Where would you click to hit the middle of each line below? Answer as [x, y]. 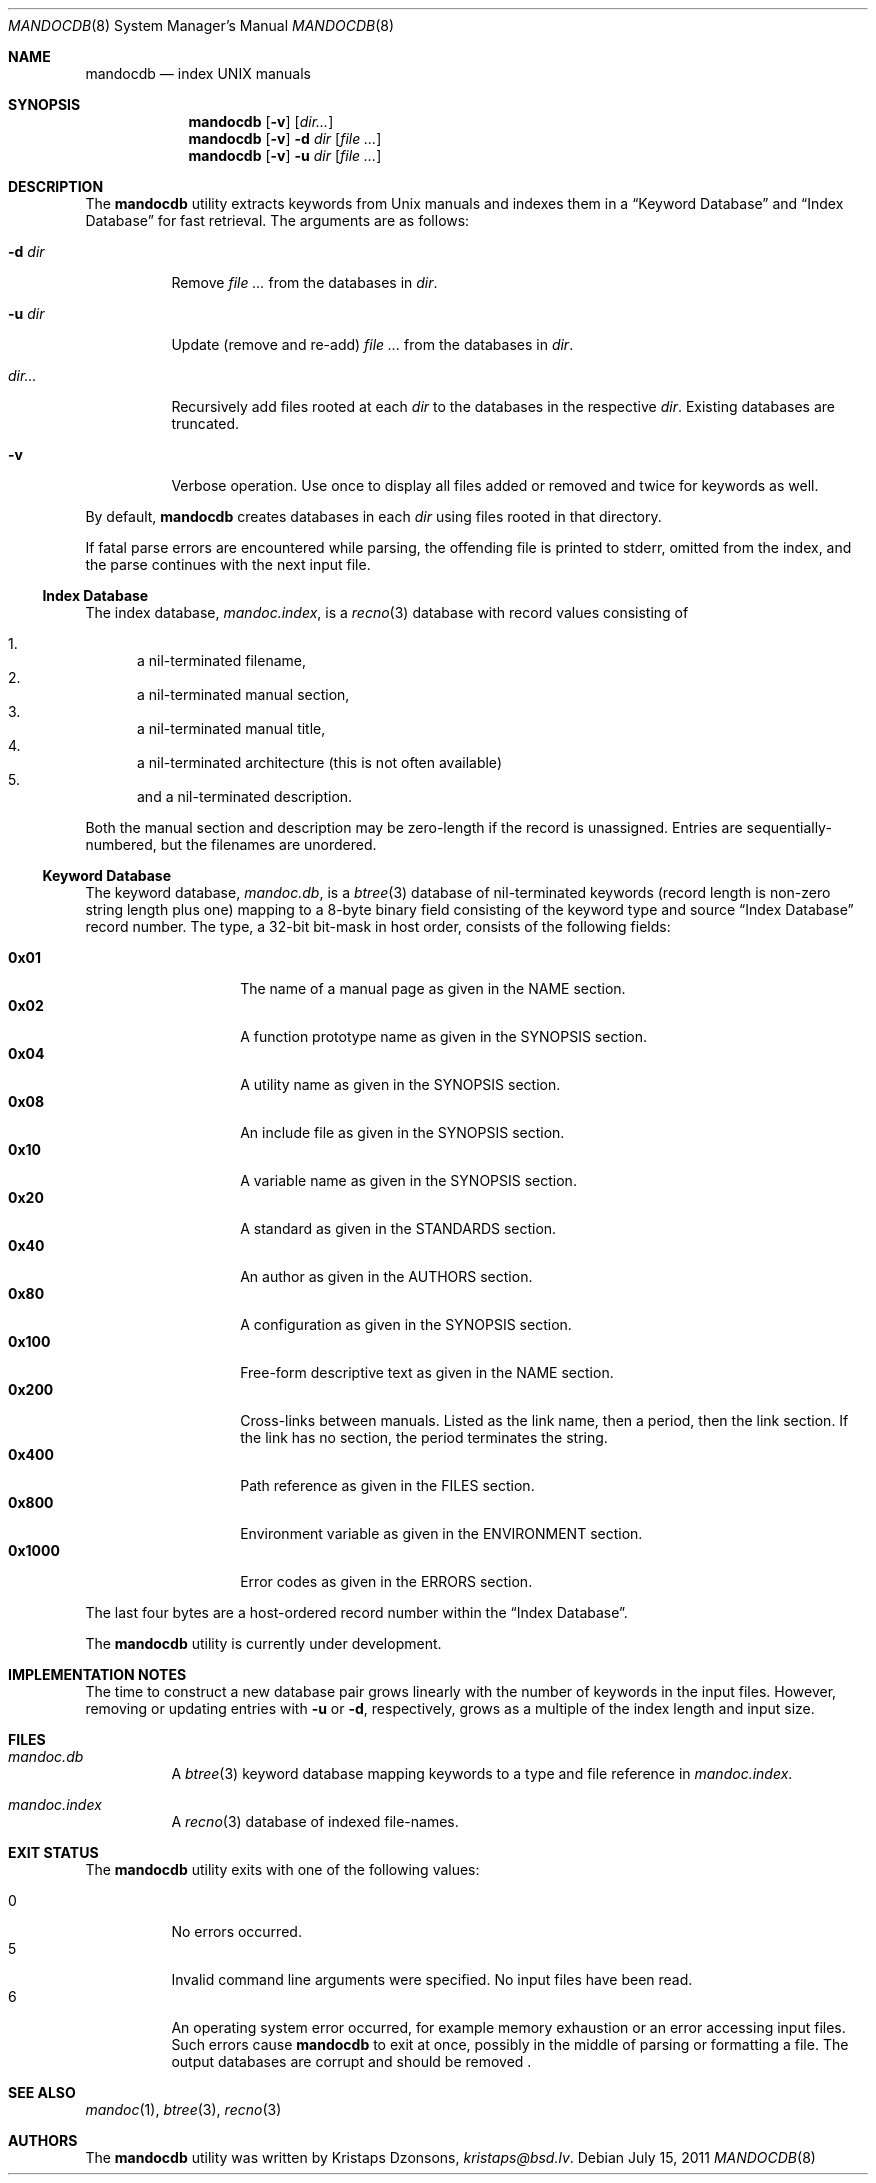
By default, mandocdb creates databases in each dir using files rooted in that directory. [373, 516]
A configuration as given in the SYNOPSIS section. [406, 1324]
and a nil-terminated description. [245, 796]
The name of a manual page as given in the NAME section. [433, 988]
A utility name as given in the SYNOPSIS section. [400, 1084]
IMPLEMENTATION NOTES [97, 1674]
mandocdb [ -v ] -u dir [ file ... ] [285, 155]
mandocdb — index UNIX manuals [198, 73]
